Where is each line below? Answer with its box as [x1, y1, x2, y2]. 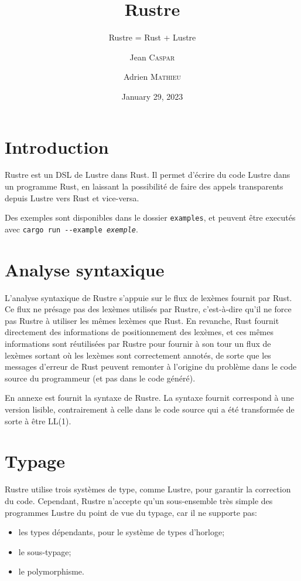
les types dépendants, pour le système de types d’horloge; [18, 526, 225, 538]
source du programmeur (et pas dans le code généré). [5, 371, 196, 384]
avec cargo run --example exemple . [5, 222, 138, 235]
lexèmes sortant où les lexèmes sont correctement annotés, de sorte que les [5, 349, 271, 361]
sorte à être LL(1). [5, 414, 71, 427]
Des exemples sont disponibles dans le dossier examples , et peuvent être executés [5, 211, 296, 224]
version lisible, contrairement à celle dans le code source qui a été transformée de [5, 403, 295, 415]
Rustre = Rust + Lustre [108, 31, 196, 43]
